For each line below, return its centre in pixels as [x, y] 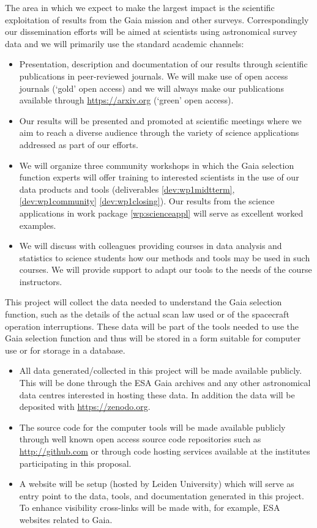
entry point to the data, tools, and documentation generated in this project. [162, 495]
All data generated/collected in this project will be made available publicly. [161, 370]
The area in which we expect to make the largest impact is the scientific [140, 7]
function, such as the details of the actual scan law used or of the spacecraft [147, 314]
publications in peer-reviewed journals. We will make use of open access [154, 76]
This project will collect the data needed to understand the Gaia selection [144, 302]
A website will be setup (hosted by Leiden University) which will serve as [157, 484]
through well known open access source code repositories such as [140, 439]
